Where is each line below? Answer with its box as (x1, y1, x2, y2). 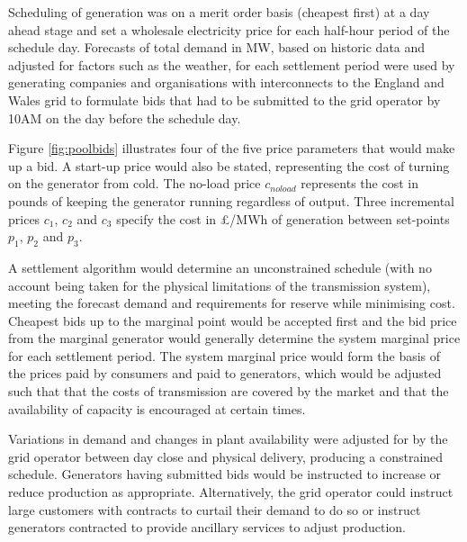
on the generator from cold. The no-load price (8, 174, 261, 193)
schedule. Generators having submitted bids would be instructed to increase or (8, 465, 442, 483)
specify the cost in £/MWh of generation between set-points (116, 209, 450, 228)
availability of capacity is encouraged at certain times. (8, 399, 306, 418)
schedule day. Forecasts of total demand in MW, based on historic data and (8, 38, 426, 57)
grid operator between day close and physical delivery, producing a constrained (8, 447, 444, 465)
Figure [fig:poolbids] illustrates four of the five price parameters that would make (8, 139, 455, 158)
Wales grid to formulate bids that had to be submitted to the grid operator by (8, 90, 441, 109)
